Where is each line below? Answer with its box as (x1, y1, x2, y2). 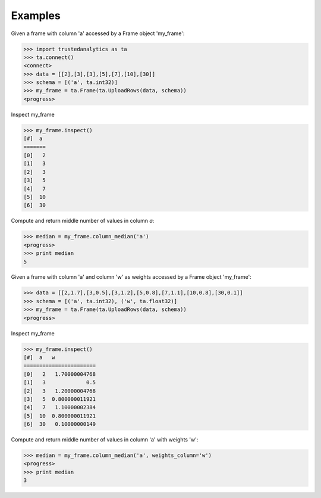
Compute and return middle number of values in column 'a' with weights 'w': (11, 436, 199, 443)
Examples (11, 9, 61, 22)
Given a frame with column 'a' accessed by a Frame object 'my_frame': (11, 30, 185, 37)
